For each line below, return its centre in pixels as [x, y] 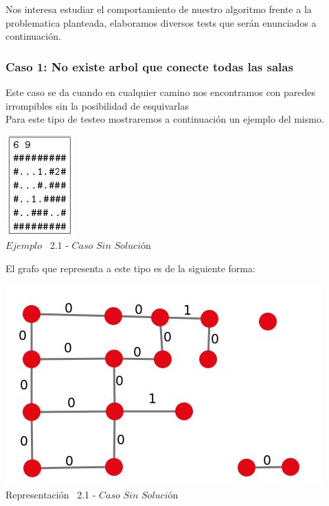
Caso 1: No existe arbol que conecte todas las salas [149, 66]
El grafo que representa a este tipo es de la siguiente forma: [131, 268]
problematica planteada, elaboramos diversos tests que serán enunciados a [161, 22]
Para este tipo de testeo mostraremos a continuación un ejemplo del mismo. [165, 119]
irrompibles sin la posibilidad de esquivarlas [97, 105]
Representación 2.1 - [51, 495]
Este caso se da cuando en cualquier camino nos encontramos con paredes [161, 92]
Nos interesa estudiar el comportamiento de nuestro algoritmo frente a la [159, 9]
